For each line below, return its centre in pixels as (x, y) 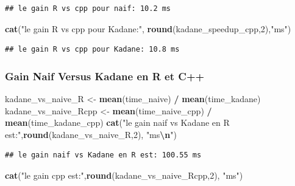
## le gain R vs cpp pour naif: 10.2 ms (88, 9)
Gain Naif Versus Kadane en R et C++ (105, 76)
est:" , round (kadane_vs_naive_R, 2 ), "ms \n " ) (91, 134)
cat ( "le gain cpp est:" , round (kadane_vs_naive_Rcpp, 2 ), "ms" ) (124, 175)
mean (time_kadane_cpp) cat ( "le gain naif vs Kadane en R (117, 122)
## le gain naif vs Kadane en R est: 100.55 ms (103, 155)
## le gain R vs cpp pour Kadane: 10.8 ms (92, 50)
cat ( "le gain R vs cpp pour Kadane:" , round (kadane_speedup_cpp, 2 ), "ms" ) (148, 28)
